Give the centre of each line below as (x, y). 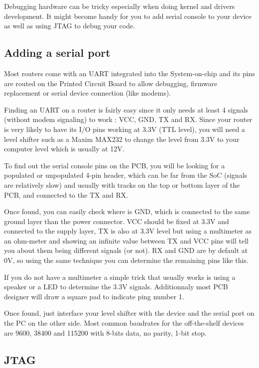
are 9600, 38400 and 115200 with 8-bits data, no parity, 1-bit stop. (105, 332)
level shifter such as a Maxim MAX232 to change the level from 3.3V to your (122, 139)
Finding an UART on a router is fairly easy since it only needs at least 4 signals (126, 109)
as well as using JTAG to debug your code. (70, 26)
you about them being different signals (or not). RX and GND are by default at (126, 250)
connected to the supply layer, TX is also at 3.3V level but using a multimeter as (128, 231)
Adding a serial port (57, 53)
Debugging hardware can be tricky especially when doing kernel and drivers (120, 6)
